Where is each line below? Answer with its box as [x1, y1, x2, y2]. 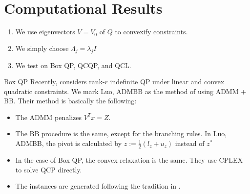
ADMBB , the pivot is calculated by [15, 138, 122, 148]
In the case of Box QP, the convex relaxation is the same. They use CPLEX [15, 154, 243, 165]
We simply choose [15, 43, 69, 53]
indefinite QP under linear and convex [110, 76, 225, 87]
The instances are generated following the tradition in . [15, 181, 181, 191]
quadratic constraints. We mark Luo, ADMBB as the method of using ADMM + [4, 86, 247, 96]
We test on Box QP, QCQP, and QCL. [15, 60, 131, 70]
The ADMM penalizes [15, 112, 82, 122]
